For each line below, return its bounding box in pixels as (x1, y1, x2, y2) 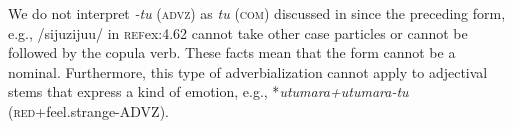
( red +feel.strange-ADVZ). (8, 100, 169, 121)
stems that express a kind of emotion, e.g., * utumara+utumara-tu (8, 81, 409, 102)
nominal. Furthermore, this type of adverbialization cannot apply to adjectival (8, 61, 488, 82)
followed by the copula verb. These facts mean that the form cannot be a (8, 42, 456, 63)
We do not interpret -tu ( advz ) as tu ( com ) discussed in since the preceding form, (8, 3, 506, 23)
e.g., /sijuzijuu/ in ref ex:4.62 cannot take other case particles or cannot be (8, 22, 468, 43)
